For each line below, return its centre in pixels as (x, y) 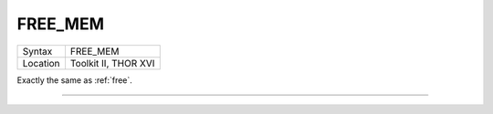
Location (41, 63)
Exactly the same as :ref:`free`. (74, 80)
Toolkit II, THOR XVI (112, 63)
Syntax (37, 51)
